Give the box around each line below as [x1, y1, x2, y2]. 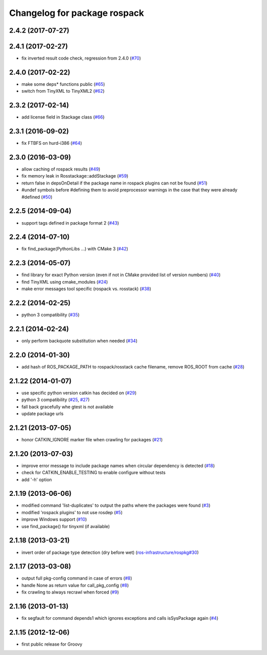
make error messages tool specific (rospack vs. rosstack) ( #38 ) [21, 286, 151, 292]
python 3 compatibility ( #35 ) [21, 312, 80, 318]
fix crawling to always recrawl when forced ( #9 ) [21, 589, 119, 595]
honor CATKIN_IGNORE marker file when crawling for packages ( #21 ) [21, 436, 163, 442]
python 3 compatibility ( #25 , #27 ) [21, 397, 90, 403]
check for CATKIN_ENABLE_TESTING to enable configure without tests [21, 470, 166, 476]
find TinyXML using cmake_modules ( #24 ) [21, 279, 108, 285]
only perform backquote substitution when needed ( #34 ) [21, 338, 138, 344]
